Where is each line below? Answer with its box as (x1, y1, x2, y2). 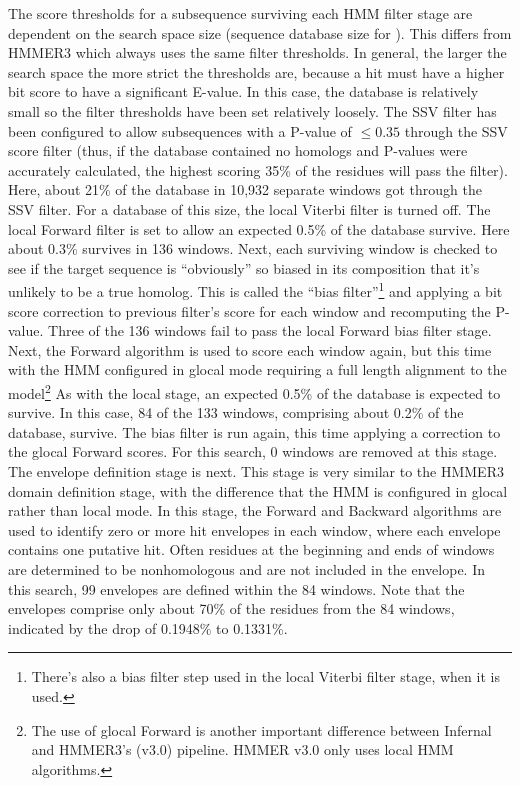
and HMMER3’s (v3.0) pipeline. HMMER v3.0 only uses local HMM (31, 739, 454, 760)
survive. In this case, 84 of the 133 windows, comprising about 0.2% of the (8, 402, 464, 423)
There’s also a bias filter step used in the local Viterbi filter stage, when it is (31, 666, 500, 687)
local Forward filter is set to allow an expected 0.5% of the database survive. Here (8, 218, 510, 239)
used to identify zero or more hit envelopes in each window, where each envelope (8, 519, 501, 540)
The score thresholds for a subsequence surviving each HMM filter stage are (8, 3, 473, 23)
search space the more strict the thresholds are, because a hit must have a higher (8, 61, 505, 82)
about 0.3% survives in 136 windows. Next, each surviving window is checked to (8, 238, 498, 259)
